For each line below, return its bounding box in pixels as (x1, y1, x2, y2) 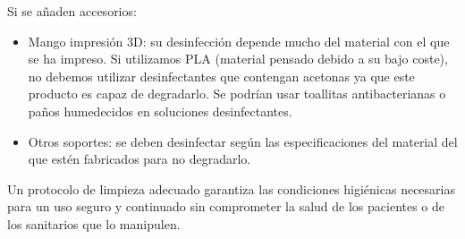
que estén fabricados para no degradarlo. (28, 149, 251, 168)
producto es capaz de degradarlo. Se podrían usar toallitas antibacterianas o (28, 84, 446, 103)
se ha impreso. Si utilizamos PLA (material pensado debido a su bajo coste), (28, 49, 448, 68)
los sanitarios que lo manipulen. (7, 214, 181, 233)
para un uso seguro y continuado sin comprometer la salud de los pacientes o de (7, 197, 445, 216)
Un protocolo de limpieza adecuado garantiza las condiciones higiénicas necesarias (7, 179, 455, 198)
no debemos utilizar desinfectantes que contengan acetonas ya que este (28, 66, 415, 85)
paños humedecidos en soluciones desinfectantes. (28, 101, 292, 120)
